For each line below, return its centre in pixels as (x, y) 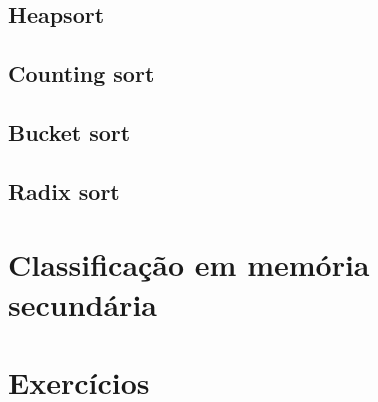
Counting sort (81, 73)
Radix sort (64, 190)
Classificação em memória (189, 264)
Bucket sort (69, 131)
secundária (82, 303)
